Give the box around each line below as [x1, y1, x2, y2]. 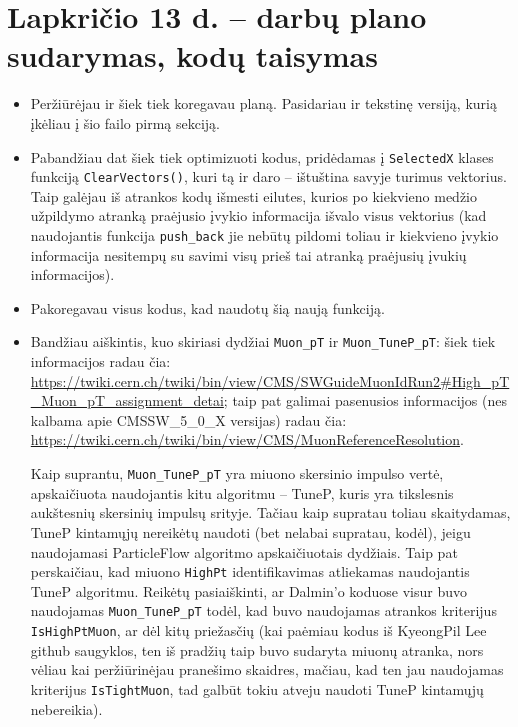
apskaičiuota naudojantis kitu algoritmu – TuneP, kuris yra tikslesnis [30, 482, 454, 503]
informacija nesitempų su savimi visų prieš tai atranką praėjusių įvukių [30, 244, 467, 265]
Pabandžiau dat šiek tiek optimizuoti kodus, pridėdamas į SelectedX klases [30, 146, 494, 167]
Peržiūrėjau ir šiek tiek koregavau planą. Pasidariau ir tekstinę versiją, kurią [30, 93, 497, 114]
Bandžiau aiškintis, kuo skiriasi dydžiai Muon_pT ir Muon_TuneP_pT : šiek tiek [30, 331, 496, 352]
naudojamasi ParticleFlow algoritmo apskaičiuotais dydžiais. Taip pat [30, 541, 458, 562]
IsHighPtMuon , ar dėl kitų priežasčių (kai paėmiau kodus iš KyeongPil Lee [30, 620, 487, 640]
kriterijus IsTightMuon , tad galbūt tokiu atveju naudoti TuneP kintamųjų [30, 678, 484, 699]
